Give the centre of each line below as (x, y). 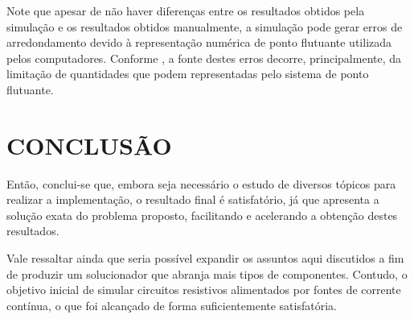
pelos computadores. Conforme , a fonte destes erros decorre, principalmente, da (204, 58)
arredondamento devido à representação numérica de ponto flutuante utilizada (199, 42)
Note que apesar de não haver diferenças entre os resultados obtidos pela (186, 10)
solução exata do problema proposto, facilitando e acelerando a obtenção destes (202, 215)
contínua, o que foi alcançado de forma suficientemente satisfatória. (172, 305)
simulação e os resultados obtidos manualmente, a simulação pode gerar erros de (205, 26)
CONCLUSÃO (89, 145)
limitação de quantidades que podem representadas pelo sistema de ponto (188, 74)
